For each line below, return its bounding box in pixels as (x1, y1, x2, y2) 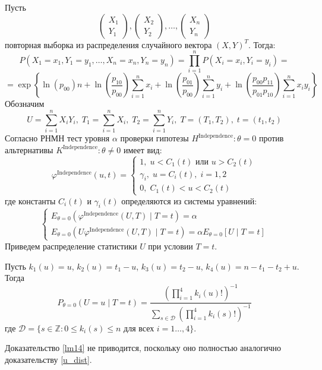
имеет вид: (123, 143, 162, 156)
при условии (148, 239, 193, 252)
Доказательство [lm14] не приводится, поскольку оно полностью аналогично (5, 341, 282, 354)
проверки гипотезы (120, 132, 189, 144)
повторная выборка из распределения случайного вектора (5, 38, 212, 50)
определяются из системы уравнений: (121, 194, 257, 207)
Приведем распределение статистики (5, 239, 137, 252)
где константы (5, 194, 56, 207)
